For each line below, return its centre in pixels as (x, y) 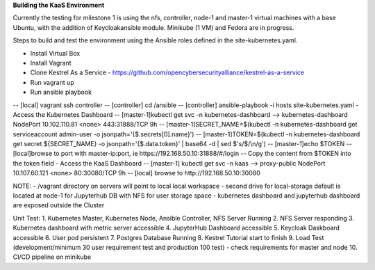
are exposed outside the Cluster (59, 205)
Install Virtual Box (55, 53)
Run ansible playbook (61, 92)
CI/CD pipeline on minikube (52, 257)
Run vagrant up (52, 82)
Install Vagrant (51, 63)
